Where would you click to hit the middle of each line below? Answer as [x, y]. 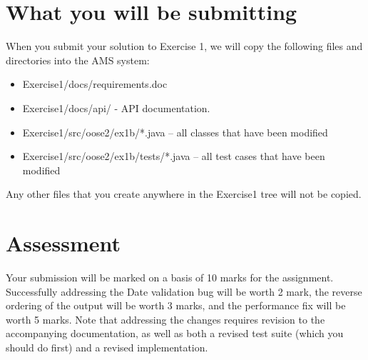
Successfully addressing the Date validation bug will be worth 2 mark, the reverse [184, 291]
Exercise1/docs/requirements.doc [95, 84]
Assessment [63, 243]
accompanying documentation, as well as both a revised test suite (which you [175, 333]
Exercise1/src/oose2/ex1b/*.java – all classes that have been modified [175, 132]
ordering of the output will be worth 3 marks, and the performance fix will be [176, 305]
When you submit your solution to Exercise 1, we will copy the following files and [184, 46]
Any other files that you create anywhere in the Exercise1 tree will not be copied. [184, 194]
